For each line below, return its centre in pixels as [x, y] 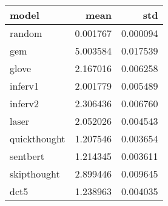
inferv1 [25, 86]
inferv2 [25, 103]
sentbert [27, 156]
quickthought [38, 138]
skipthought [35, 174]
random [26, 33]
